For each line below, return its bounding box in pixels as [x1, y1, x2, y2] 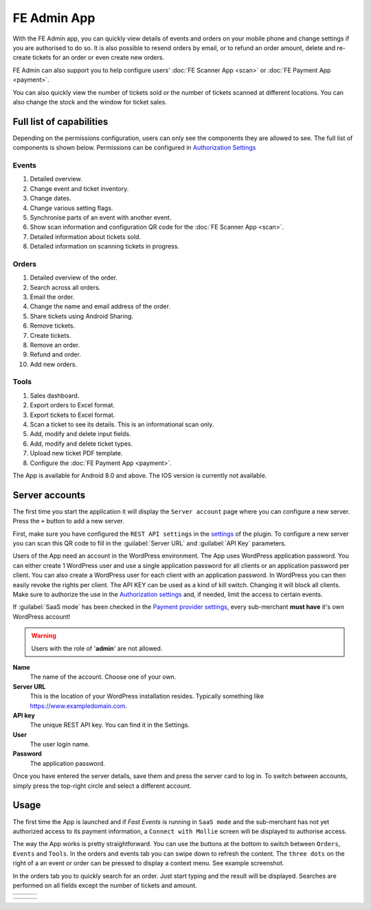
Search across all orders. [30, 283, 101, 291]
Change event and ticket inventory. [30, 184, 129, 192]
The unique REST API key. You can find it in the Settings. [30, 721, 190, 729]
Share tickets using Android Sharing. [30, 312, 134, 320]
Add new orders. [30, 360, 78, 368]
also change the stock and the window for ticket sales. [12, 98, 168, 106]
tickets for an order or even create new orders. [32, 54, 165, 62]
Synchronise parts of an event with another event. [30, 213, 172, 221]
